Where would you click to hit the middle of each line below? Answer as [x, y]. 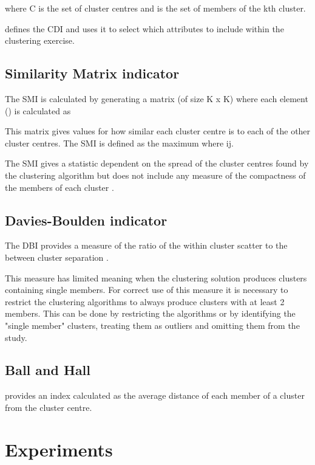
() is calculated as [38, 110]
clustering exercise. [40, 40]
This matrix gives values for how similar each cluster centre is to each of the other [158, 131]
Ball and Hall [48, 370]
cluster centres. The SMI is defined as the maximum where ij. [119, 143]
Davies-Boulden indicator [86, 220]
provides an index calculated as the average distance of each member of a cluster [155, 395]
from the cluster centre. [49, 407]
